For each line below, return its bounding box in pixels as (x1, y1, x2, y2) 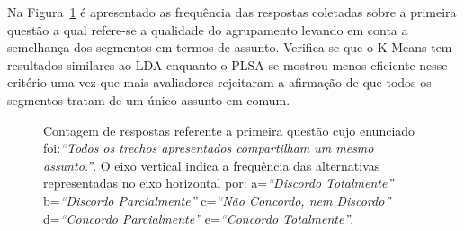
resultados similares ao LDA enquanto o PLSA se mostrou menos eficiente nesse (7, 55, 448, 74)
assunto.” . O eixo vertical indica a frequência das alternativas (43, 155, 380, 174)
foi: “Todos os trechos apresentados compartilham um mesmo (43, 138, 374, 157)
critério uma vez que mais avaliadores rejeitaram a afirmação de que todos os (7, 73, 432, 92)
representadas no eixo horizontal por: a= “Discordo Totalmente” (43, 173, 394, 192)
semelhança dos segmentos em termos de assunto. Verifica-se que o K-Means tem (7, 38, 452, 57)
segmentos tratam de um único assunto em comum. (7, 90, 290, 109)
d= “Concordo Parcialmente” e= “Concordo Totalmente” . (43, 209, 354, 227)
